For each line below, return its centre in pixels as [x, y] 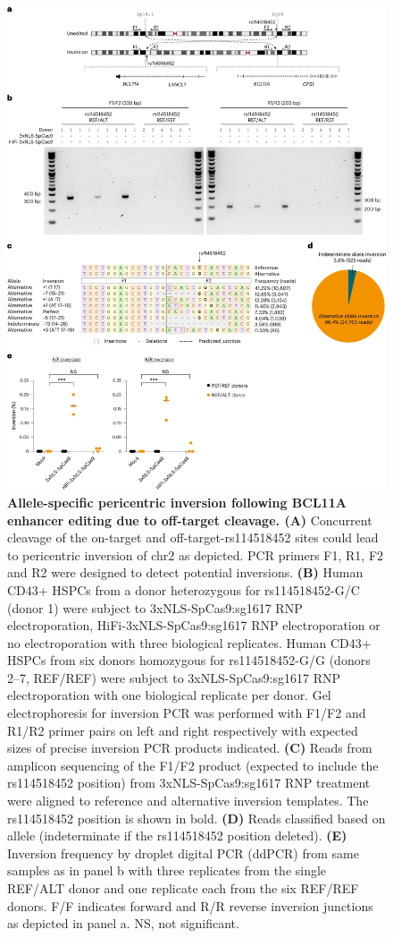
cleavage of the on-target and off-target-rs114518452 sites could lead [193, 537]
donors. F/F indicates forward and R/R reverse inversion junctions [190, 905]
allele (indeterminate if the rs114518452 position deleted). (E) [177, 836]
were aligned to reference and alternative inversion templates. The [188, 801]
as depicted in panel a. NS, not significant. [123, 923]
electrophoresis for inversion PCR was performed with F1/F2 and [187, 713]
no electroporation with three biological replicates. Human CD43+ [189, 642]
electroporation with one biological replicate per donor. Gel [169, 695]
